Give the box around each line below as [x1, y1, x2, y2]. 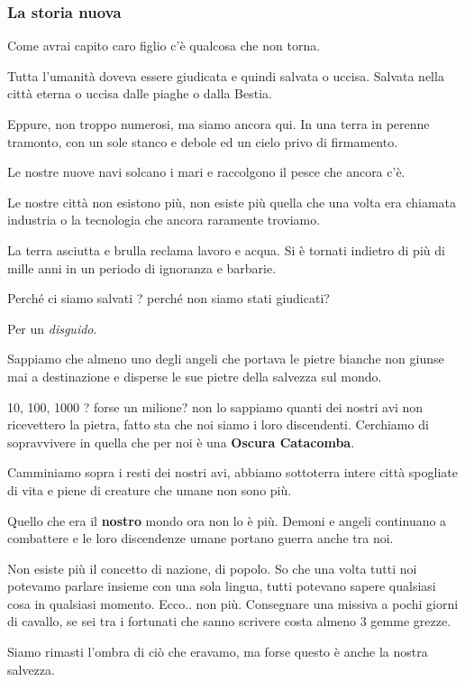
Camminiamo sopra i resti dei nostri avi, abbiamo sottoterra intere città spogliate [7, 463, 458, 482]
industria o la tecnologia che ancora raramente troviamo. [7, 210, 321, 229]
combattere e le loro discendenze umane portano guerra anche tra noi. [7, 529, 394, 548]
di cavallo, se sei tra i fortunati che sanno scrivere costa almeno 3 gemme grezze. [7, 612, 451, 631]
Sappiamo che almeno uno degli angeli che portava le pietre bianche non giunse [7, 349, 444, 368]
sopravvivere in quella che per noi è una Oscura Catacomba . [7, 432, 355, 451]
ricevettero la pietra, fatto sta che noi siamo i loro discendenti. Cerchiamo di [7, 415, 429, 434]
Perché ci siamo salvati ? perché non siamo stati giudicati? [7, 289, 330, 308]
